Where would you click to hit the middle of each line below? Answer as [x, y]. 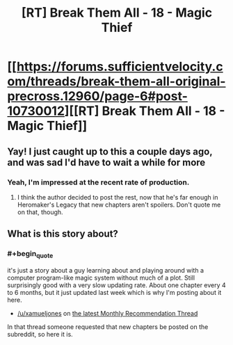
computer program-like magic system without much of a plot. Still [101, 278]
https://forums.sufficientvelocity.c [120, 67]
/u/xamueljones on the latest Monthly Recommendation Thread [107, 313]
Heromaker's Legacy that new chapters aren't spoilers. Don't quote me [119, 204]
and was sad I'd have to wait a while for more [106, 162]
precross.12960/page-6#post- [97, 96]
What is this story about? [63, 234]
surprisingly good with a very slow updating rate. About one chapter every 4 [116, 285]
